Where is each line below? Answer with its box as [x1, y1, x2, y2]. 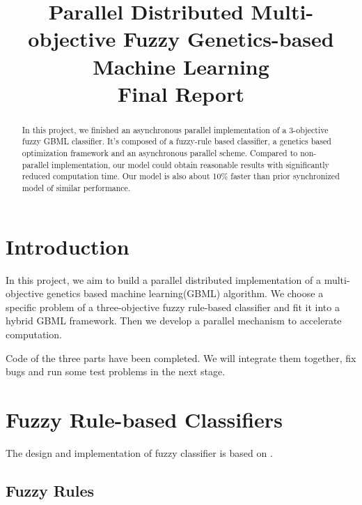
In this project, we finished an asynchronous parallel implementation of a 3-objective [22, 123, 329, 135]
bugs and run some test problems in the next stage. [6, 364, 226, 379]
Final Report [117, 79, 244, 107]
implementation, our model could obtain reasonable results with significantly [52, 158, 329, 170]
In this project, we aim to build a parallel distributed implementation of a [6, 272, 321, 287]
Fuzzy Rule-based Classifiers [6, 405, 283, 433]
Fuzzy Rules [6, 479, 95, 501]
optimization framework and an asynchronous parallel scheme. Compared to [22, 147, 298, 159]
